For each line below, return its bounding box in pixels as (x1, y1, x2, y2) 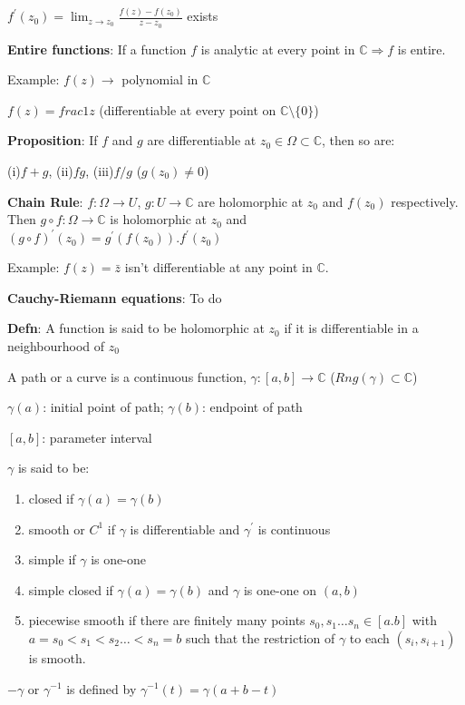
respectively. (391, 191, 459, 211)
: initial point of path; (43, 397, 164, 416)
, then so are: (322, 131, 395, 150)
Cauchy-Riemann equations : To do (7, 288, 222, 307)
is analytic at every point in (200, 39, 355, 58)
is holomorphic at (110, 210, 208, 229)
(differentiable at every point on (99, 100, 276, 119)
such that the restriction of (185, 628, 335, 647)
